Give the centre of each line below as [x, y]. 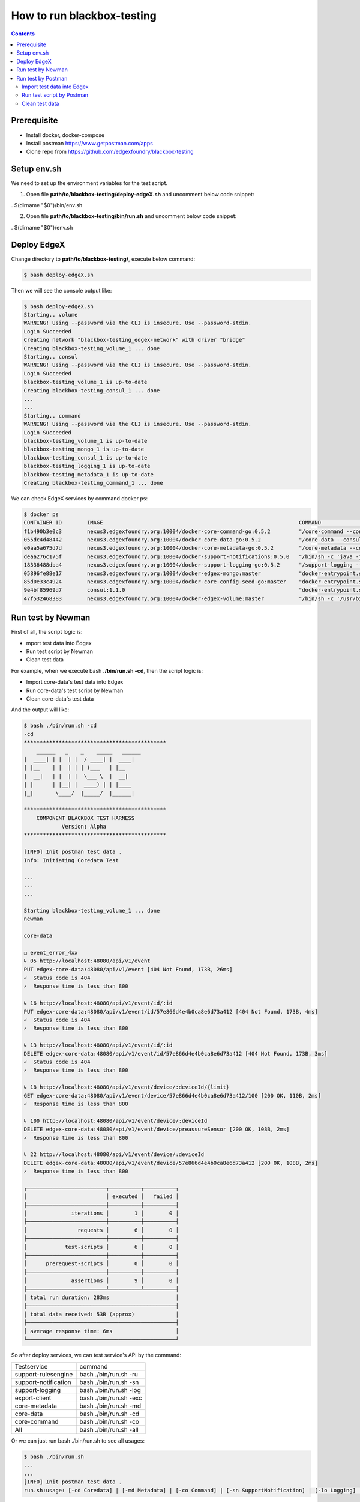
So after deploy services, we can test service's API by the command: [96, 1355]
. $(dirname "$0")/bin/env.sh [47, 205]
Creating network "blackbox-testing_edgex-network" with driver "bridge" [134, 340]
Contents [23, 34]
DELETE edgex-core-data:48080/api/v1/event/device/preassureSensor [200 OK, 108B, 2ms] [157, 1129]
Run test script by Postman [55, 95]
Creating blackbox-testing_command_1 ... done [93, 483]
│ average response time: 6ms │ [101, 1331]
